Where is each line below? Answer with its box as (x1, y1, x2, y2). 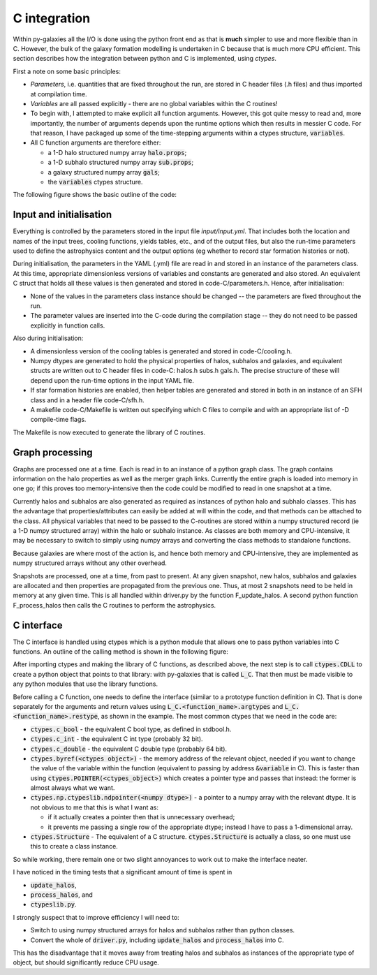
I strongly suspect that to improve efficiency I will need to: (13, 913, 179, 921)
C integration (13, 10, 91, 26)
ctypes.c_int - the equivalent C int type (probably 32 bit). (30, 735, 203, 743)
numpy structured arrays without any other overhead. (13, 559, 168, 567)
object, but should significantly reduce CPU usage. (13, 958, 160, 967)
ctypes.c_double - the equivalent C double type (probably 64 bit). (30, 745, 227, 753)
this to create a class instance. (30, 842, 118, 851)
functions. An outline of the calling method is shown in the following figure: (13, 647, 228, 656)
